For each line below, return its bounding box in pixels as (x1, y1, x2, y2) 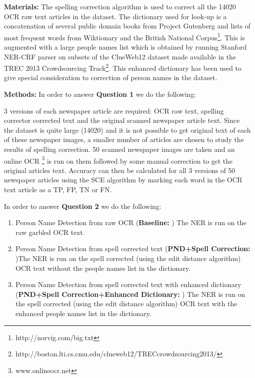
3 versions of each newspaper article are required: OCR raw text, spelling (4, 105, 224, 116)
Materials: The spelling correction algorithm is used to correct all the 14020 (4, 1, 236, 11)
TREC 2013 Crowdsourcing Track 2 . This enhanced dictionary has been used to (4, 61, 242, 73)
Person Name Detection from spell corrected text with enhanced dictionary (15, 279, 241, 290)
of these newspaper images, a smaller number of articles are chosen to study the (4, 134, 244, 145)
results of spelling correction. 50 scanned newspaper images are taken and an (4, 144, 235, 154)
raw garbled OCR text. (15, 227, 85, 237)
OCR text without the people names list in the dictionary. (15, 262, 191, 273)
